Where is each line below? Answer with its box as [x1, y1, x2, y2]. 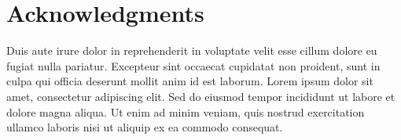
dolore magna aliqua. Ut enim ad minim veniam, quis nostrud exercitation [6, 103, 365, 120]
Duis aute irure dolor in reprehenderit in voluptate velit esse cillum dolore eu [6, 42, 377, 59]
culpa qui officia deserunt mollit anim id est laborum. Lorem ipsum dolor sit [6, 73, 373, 89]
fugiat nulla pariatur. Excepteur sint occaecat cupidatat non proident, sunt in [6, 57, 381, 74]
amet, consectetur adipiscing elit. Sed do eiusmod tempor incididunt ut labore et [6, 88, 395, 104]
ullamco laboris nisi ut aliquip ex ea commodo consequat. [6, 119, 283, 135]
